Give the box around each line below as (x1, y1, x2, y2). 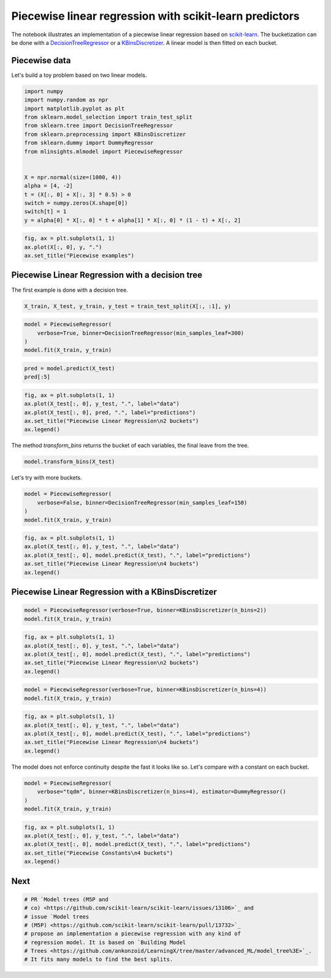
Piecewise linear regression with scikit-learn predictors (11, 9, 300, 23)
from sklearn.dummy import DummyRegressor (24, 139, 154, 147)
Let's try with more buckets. (11, 474, 82, 481)
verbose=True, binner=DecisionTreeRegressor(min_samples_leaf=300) (37, 329, 245, 336)
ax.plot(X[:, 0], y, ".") (24, 243, 102, 250)
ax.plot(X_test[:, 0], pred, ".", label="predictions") (24, 409, 196, 416)
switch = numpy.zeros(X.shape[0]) (24, 200, 128, 206)
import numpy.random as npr (24, 96, 108, 104)
